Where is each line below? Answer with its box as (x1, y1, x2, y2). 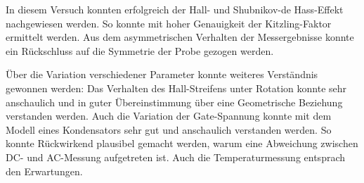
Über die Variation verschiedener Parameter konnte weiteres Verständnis (6, 67, 318, 82)
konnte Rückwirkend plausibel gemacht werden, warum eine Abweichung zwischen (6, 136, 358, 151)
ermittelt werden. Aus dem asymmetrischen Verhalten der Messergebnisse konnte (6, 30, 354, 44)
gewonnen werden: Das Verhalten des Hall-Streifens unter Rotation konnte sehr (6, 80, 347, 95)
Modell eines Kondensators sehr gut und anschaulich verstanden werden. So (6, 122, 332, 137)
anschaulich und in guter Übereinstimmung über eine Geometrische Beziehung (6, 94, 343, 109)
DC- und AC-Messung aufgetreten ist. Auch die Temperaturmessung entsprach (6, 149, 346, 164)
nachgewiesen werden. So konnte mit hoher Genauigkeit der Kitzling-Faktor (6, 15, 332, 30)
